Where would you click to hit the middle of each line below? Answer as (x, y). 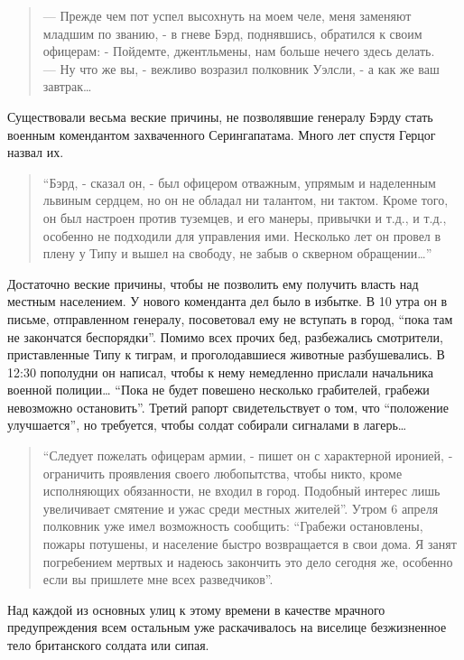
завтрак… (67, 86)
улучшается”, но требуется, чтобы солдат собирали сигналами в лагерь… (207, 425)
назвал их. (36, 152)
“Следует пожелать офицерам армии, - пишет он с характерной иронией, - (248, 455)
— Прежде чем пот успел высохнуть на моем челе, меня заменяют (227, 15)
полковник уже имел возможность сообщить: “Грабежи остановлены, (233, 526)
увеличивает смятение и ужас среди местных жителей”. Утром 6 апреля (241, 508)
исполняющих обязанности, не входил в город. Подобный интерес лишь (241, 491)
